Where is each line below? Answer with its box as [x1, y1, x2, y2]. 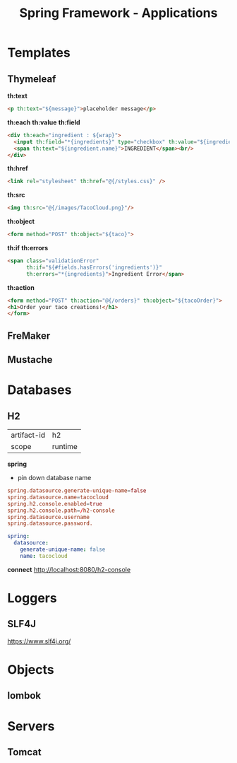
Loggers [7, 590, 58, 606]
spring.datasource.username [7, 513, 90, 520]
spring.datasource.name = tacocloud [7, 494, 109, 501]
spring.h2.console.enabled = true [7, 500, 102, 507]
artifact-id [11, 430, 46, 440]
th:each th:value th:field [7, 118, 80, 127]
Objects [7, 661, 54, 677]
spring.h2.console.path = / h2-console [7, 507, 115, 514]
